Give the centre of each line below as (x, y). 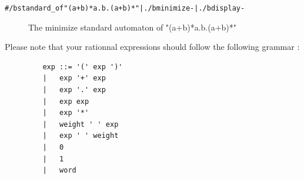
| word (59, 170)
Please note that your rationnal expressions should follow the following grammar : (152, 47)
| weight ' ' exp (81, 124)
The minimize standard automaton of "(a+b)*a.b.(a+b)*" (133, 27)
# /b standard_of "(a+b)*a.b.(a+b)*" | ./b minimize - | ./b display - (125, 8)
